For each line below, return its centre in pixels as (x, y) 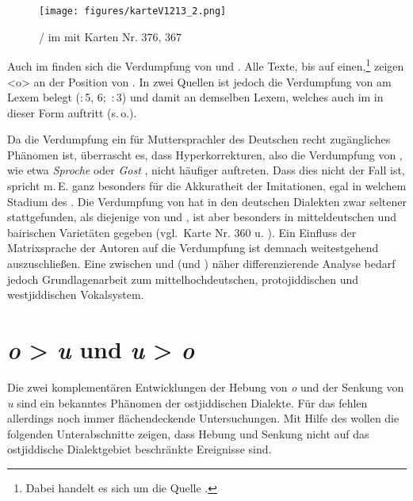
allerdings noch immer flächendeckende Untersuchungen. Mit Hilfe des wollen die (203, 418)
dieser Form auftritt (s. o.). (72, 112)
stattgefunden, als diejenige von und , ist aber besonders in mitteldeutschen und (202, 217)
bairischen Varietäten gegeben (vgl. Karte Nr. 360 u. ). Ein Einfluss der (182, 232)
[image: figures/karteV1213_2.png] (133, 11)
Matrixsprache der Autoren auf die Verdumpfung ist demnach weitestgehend (193, 248)
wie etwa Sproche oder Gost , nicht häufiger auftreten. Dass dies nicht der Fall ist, (206, 170)
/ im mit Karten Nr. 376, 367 (111, 36)
